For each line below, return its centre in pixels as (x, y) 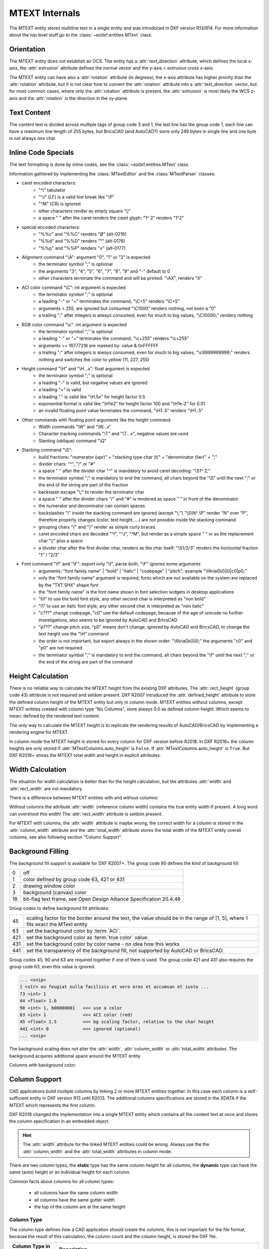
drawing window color (49, 886)
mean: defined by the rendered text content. (55, 716)
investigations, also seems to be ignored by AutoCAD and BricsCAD (108, 620)
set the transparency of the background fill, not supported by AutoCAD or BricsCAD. (125, 950)
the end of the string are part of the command (86, 661)
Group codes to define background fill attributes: (59, 908)
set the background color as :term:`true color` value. (88, 937)
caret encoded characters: (49, 183)
